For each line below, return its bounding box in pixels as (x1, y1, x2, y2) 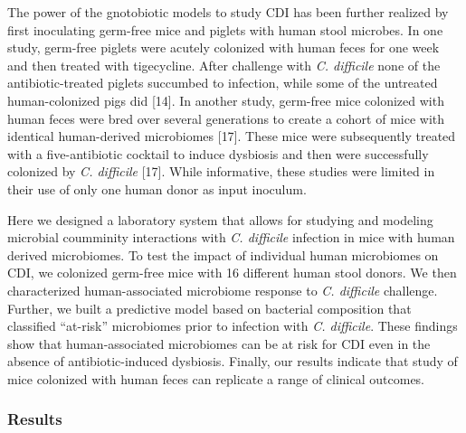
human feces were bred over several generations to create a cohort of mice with (7, 108, 445, 127)
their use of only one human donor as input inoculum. (7, 179, 307, 198)
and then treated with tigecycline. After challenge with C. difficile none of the (7, 55, 441, 74)
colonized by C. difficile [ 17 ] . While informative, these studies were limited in (7, 162, 435, 181)
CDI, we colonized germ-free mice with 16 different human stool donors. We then (7, 263, 457, 282)
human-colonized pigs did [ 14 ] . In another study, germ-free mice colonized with (7, 90, 444, 109)
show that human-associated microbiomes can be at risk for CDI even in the (7, 334, 431, 353)
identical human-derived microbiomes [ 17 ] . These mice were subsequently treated (7, 127, 456, 146)
